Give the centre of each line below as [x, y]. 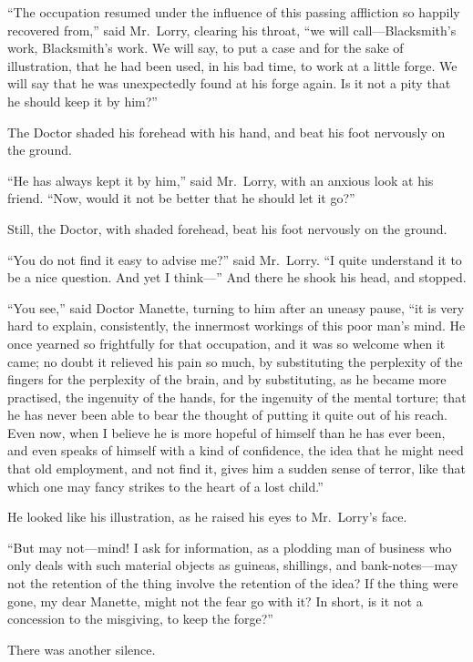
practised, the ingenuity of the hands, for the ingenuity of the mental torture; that [237, 397]
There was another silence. [82, 649]
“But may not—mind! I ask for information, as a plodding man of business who [230, 547]
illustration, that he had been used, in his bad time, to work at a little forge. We [232, 65]
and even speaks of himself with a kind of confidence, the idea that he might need [236, 450]
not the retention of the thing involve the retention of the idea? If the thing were [233, 583]
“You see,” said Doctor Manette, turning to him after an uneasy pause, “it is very [236, 307]
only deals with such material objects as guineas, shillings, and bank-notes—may [233, 565]
